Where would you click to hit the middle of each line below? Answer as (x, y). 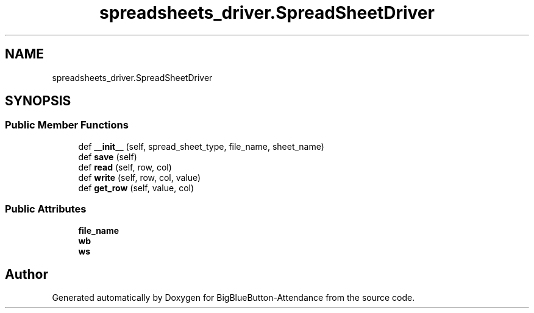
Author (27, 274)
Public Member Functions (67, 125)
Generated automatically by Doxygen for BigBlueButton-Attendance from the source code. (233, 298)
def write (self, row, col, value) (140, 177)
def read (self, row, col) (125, 167)
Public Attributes (46, 209)
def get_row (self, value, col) (136, 188)
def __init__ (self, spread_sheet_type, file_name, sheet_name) (201, 146)
